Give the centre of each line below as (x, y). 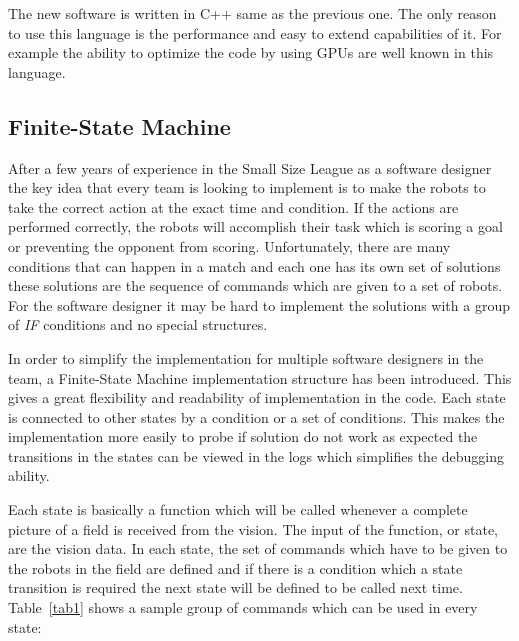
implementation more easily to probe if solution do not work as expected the (243, 436)
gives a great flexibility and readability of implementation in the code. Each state (257, 397)
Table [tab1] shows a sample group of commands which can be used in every (243, 607)
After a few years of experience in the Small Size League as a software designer (250, 167)
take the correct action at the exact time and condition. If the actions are (233, 206)
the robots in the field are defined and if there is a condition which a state (235, 567)
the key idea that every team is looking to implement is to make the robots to (247, 187)
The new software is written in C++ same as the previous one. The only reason (252, 13)
